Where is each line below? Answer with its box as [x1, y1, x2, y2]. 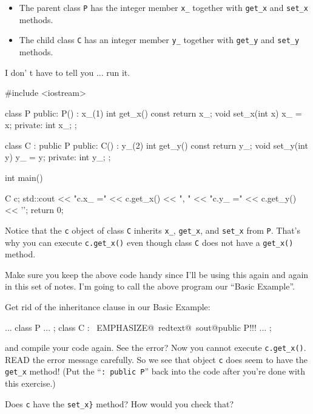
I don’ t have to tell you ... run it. [5, 66, 130, 78]
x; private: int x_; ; [5, 118, 77, 131]
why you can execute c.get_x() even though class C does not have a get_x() [5, 236, 294, 248]
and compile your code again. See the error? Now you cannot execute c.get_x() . [5, 341, 306, 354]
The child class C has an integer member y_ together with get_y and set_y [19, 33, 300, 46]
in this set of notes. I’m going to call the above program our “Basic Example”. [5, 280, 295, 293]
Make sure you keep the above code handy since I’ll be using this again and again [5, 268, 309, 280]
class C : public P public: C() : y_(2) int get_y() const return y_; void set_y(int [5, 138, 308, 151]
